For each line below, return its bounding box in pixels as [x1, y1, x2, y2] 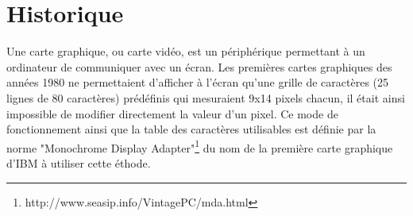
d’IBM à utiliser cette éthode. [6, 154, 151, 171]
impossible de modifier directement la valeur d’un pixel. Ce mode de [6, 105, 338, 121]
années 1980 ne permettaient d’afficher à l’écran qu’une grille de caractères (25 [6, 74, 389, 91]
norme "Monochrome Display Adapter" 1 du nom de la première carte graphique [6, 137, 393, 156]
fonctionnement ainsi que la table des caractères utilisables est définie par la [6, 121, 376, 137]
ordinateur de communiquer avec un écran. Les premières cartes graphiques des [6, 58, 392, 75]
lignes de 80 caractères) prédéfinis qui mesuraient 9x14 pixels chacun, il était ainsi [6, 89, 405, 106]
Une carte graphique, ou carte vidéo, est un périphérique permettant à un [6, 43, 365, 60]
